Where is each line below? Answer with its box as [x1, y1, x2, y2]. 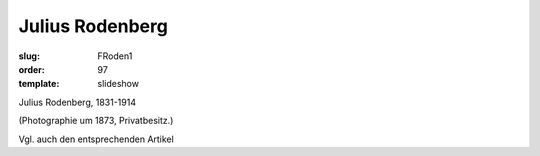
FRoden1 [97, 50, 133, 62]
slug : [18, 50, 40, 62]
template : [18, 78, 60, 90]
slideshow [97, 78, 140, 90]
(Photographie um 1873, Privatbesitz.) [18, 115, 174, 127]
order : [18, 63, 45, 75]
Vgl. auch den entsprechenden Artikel [18, 133, 174, 145]
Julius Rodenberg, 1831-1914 [18, 96, 137, 108]
